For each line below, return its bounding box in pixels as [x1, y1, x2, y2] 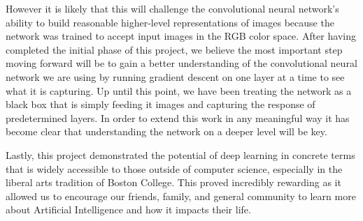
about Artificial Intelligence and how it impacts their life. [6, 202, 251, 217]
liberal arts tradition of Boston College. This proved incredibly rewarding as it [6, 175, 341, 190]
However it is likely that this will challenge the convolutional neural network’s [6, 1, 339, 15]
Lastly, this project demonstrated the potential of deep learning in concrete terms [6, 147, 355, 162]
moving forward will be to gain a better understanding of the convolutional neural [6, 56, 357, 70]
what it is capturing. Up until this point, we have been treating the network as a [6, 83, 352, 98]
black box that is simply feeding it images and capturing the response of [6, 97, 315, 112]
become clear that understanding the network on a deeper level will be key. [6, 124, 327, 139]
